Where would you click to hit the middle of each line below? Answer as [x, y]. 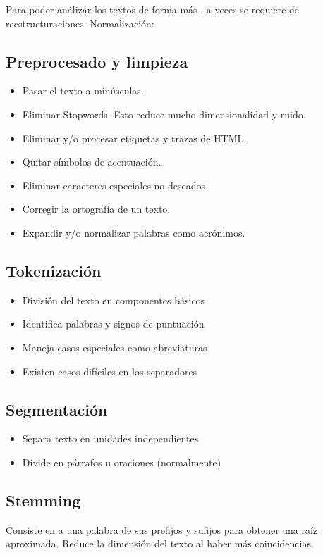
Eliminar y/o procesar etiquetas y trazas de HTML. [134, 138]
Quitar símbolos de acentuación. [92, 162]
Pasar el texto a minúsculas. [83, 91]
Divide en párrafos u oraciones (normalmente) [122, 462]
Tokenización [54, 270]
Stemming [43, 500]
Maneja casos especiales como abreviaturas [115, 347]
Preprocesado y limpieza [97, 61]
